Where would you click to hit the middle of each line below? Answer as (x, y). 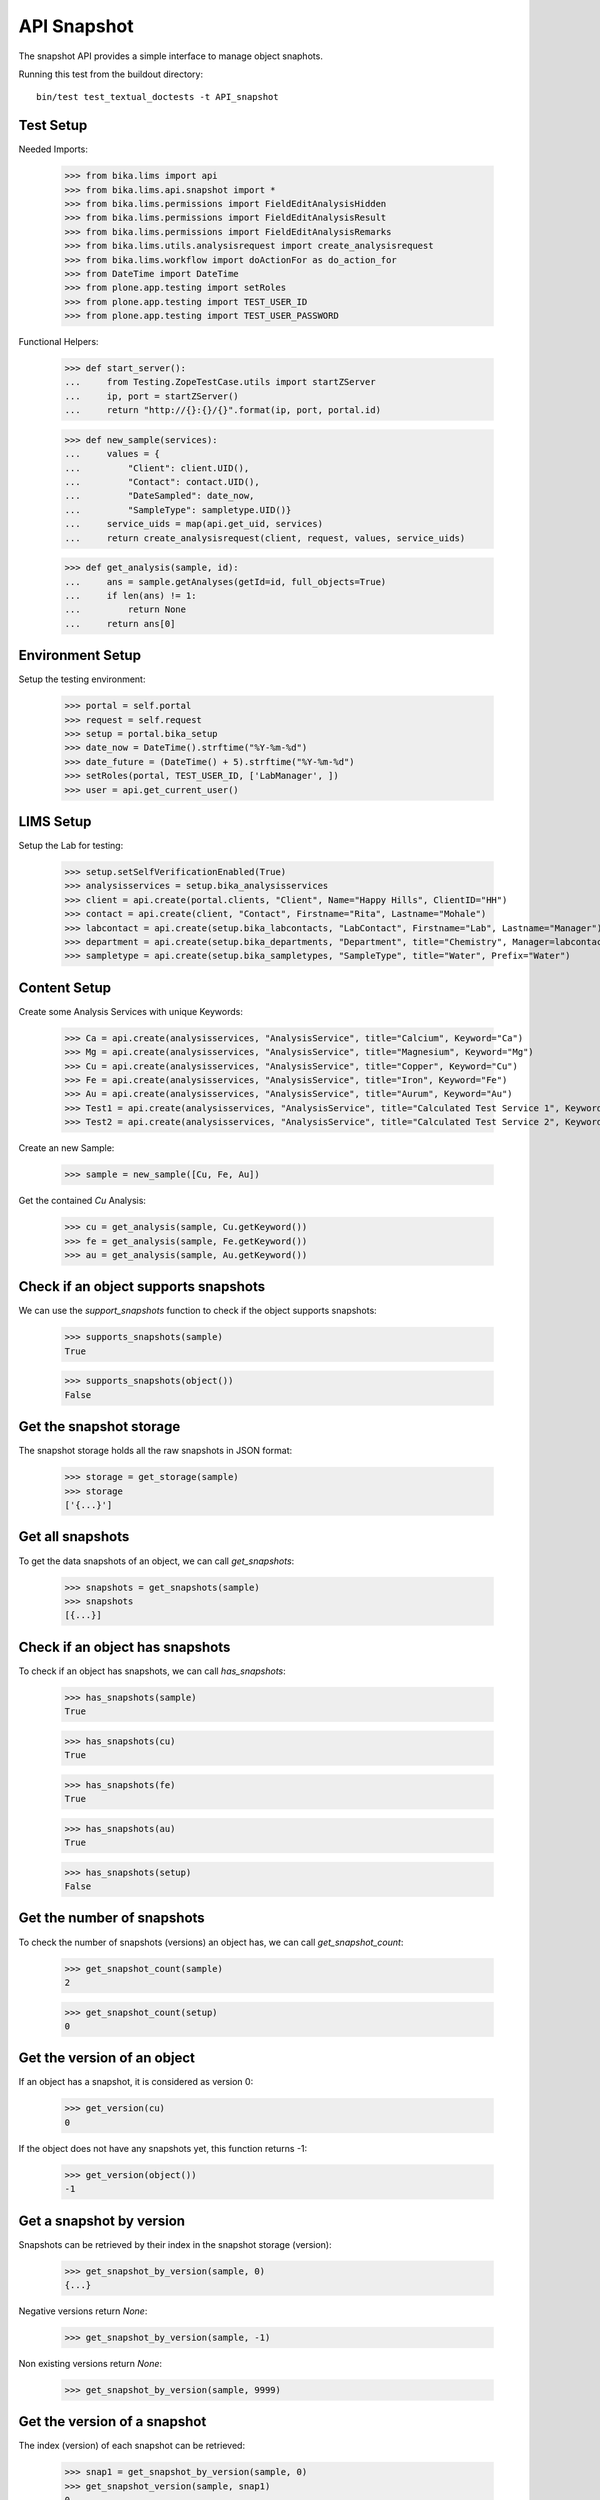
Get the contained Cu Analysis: (82, 1201)
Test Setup (53, 125)
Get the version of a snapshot (112, 2421)
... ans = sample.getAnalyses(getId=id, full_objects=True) (225, 581)
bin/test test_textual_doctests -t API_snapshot (157, 97)
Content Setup (65, 987)
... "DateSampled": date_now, (159, 496)
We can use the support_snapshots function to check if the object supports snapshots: (197, 1311)
